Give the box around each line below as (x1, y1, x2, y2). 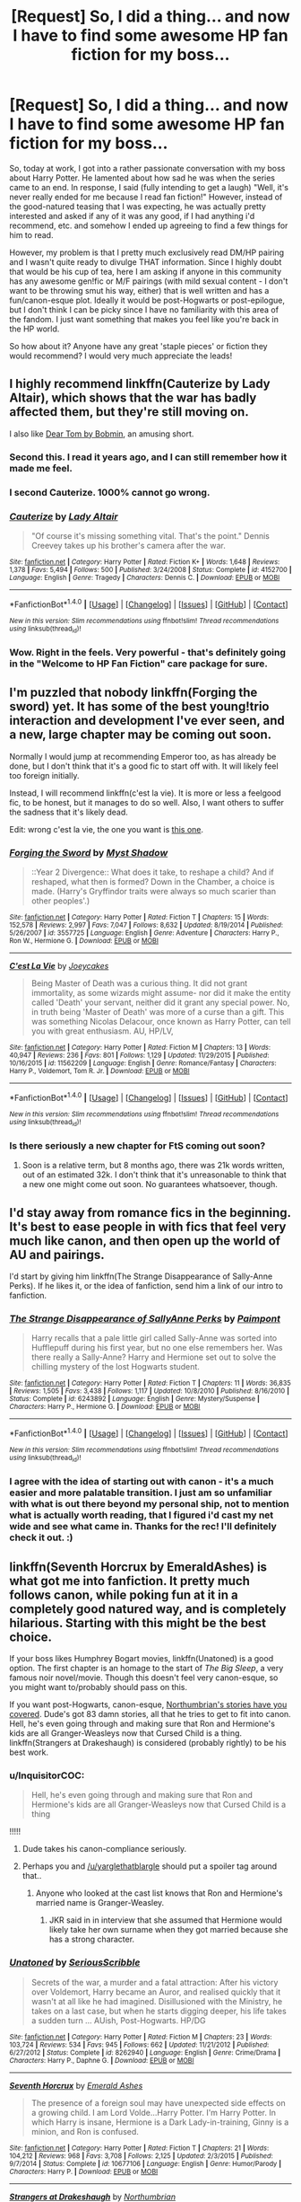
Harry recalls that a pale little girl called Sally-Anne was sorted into (30, 1333, 278, 1343)
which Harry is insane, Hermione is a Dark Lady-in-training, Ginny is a (30, 2117, 289, 2127)
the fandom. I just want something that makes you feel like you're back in (9, 313, 279, 324)
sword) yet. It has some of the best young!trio (9, 699, 270, 715)
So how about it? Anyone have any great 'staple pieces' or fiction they (9, 340, 268, 351)
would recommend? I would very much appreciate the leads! (9, 350, 233, 361)
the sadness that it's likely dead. (9, 806, 128, 817)
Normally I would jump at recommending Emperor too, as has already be (9, 751, 277, 762)
